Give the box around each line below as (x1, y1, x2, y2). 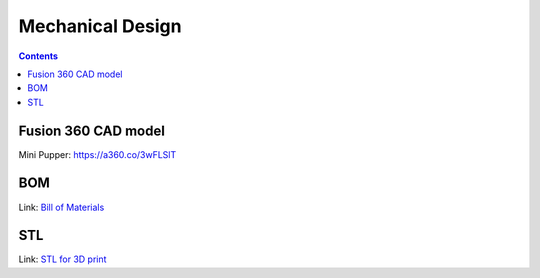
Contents (18, 50, 59, 62)
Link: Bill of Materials (18, 201, 105, 213)
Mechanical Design (18, 15, 182, 37)
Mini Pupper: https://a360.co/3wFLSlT (18, 148, 177, 160)
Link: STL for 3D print (18, 253, 107, 265)
